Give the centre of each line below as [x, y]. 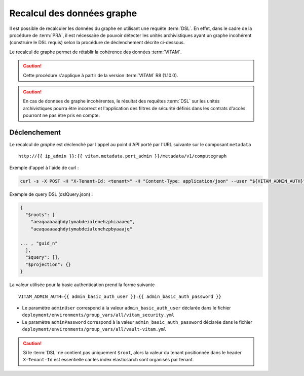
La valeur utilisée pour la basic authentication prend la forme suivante [82, 285]
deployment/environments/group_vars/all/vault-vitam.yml [94, 329]
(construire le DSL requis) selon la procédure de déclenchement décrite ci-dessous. [97, 43]
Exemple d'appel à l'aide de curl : [44, 167]
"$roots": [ [40, 215]
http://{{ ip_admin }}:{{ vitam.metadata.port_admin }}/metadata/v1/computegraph [123, 156]
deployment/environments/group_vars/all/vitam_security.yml [98, 315]
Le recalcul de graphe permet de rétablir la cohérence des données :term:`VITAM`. [96, 52]
